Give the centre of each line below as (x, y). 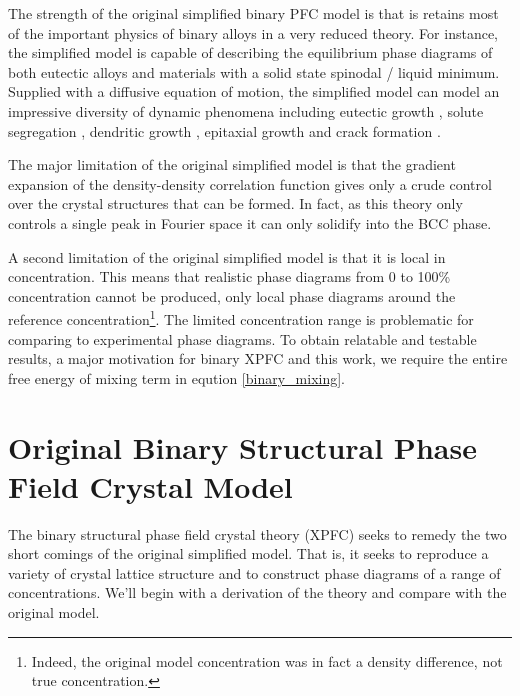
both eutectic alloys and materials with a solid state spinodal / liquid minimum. (254, 71)
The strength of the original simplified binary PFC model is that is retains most (253, 13)
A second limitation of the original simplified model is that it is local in (227, 256)
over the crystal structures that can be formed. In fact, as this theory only (235, 203)
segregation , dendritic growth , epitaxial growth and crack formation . (224, 130)
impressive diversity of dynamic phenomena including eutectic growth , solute (246, 110)
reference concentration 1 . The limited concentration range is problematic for (241, 317)
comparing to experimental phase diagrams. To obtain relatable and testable (242, 338)
